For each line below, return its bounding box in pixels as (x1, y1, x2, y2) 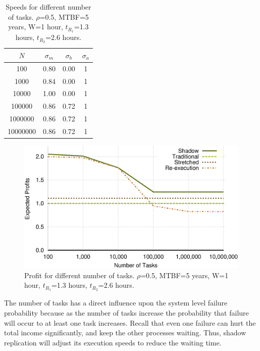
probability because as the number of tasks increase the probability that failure (4, 307, 249, 318)
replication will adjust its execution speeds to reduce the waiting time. (4, 337, 222, 347)
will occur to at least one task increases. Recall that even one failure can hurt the (4, 317, 256, 328)
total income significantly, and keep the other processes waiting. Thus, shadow (4, 327, 246, 338)
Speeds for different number (6, 2, 91, 12)
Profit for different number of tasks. (24, 270, 135, 280)
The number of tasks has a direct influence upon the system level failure (4, 297, 228, 308)
